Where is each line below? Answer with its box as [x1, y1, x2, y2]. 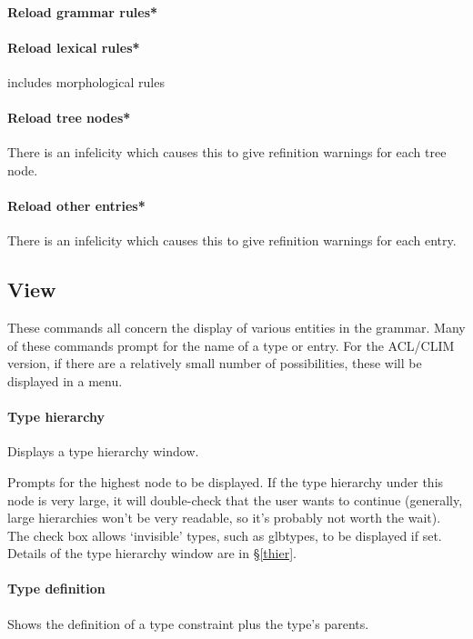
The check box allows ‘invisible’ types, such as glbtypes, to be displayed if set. [7, 525, 442, 544]
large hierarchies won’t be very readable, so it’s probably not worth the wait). [7, 508, 441, 527]
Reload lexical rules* [7, 37, 140, 56]
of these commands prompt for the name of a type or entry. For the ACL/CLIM [7, 335, 455, 354]
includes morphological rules [7, 72, 165, 91]
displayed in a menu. [7, 371, 123, 390]
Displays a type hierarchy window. [7, 442, 199, 461]
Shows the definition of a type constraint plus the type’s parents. [7, 614, 369, 633]
